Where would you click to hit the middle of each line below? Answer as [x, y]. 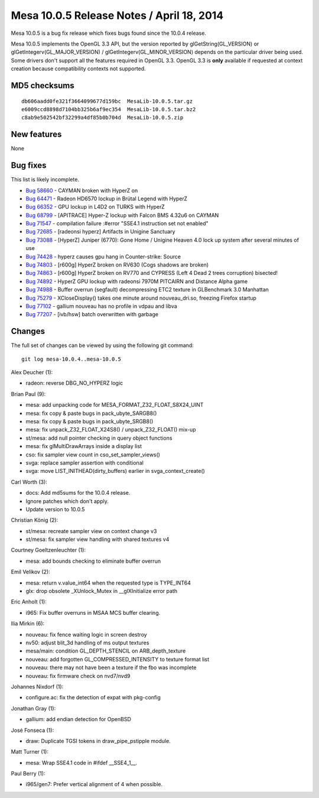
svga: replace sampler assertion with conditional [85, 463]
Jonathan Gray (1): [33, 708]
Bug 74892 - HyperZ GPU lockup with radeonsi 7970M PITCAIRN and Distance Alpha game [137, 281]
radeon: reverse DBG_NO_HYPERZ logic [74, 383]
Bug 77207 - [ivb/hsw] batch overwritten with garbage [92, 314]
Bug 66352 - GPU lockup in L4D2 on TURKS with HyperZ [95, 207]
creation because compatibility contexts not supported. [78, 69]
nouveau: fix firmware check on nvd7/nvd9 [78, 676]
